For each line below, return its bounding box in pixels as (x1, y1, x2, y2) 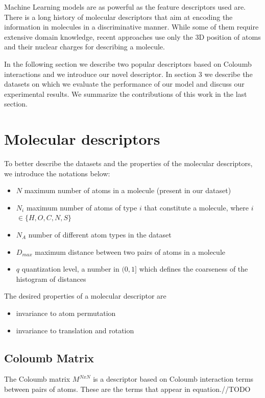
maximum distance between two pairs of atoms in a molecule (35, 246, 226, 257)
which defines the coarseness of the (139, 263, 248, 274)
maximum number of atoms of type (26, 202, 137, 213)
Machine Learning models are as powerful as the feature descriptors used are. (4, 2, 246, 12)
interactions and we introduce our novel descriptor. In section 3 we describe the (4, 68, 253, 79)
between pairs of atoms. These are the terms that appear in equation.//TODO (4, 383, 251, 394)
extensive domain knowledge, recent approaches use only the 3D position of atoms (4, 31, 261, 42)
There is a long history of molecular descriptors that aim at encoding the (4, 11, 233, 22)
